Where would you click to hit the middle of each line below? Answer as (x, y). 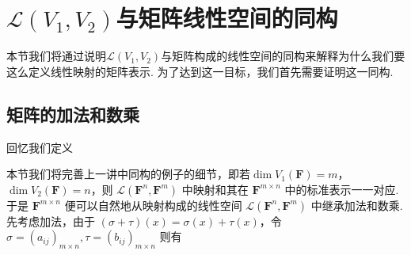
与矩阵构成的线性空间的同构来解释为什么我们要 (283, 56)
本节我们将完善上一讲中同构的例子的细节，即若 (128, 174)
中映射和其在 (215, 189)
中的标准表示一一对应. (342, 189)
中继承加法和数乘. (357, 205)
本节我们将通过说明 (56, 56)
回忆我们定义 (40, 147)
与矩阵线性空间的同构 (227, 18)
